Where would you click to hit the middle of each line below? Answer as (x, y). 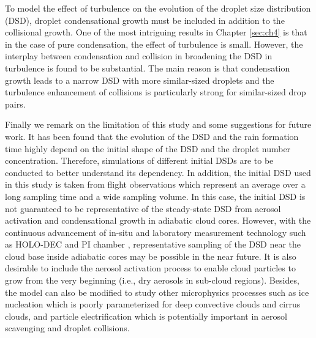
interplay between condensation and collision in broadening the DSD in (139, 56)
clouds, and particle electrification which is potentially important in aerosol (146, 316)
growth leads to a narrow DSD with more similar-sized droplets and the (140, 80)
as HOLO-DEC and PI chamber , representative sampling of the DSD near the (153, 244)
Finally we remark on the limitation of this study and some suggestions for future (158, 124)
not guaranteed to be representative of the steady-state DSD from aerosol (143, 208)
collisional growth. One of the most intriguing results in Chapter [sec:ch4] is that (156, 32)
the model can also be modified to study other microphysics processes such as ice (157, 292)
